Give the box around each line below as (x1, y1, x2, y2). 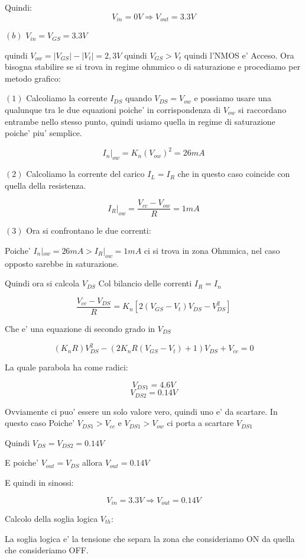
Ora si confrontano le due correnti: (26, 224, 151, 237)
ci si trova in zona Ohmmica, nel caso (144, 244, 280, 256)
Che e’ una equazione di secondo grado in (5, 322, 155, 334)
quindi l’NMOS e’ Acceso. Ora (184, 49, 294, 61)
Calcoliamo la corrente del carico (26, 167, 145, 180)
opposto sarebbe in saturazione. (5, 257, 119, 269)
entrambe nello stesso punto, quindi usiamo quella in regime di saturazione (5, 115, 275, 127)
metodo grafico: (5, 72, 61, 84)
